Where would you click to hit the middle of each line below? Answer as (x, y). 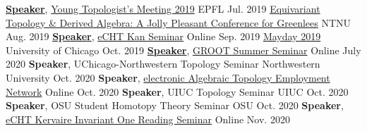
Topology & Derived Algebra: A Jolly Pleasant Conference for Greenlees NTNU (179, 22)
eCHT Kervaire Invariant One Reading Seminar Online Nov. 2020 (148, 119)
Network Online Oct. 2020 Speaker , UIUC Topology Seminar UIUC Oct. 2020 (177, 91)
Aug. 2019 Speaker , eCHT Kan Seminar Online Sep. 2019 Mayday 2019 (163, 36)
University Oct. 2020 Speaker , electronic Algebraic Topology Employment (168, 77)
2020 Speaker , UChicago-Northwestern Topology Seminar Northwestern (163, 64)
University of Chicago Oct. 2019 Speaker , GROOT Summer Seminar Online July (183, 50)
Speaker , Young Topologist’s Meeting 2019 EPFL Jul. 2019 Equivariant (163, 8)
